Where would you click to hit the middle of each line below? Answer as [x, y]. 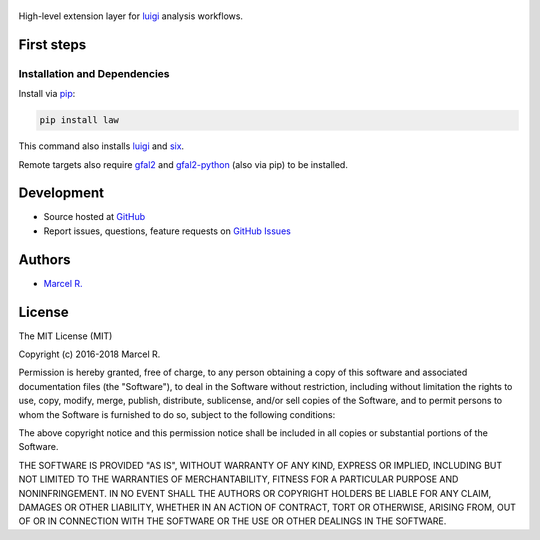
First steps [52, 44]
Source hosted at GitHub [94, 217]
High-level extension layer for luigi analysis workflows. [131, 16]
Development [61, 193]
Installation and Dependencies [94, 73]
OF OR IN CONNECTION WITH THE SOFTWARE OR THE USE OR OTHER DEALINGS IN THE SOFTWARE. [232, 521]
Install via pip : [47, 94]
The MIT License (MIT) [65, 336]
